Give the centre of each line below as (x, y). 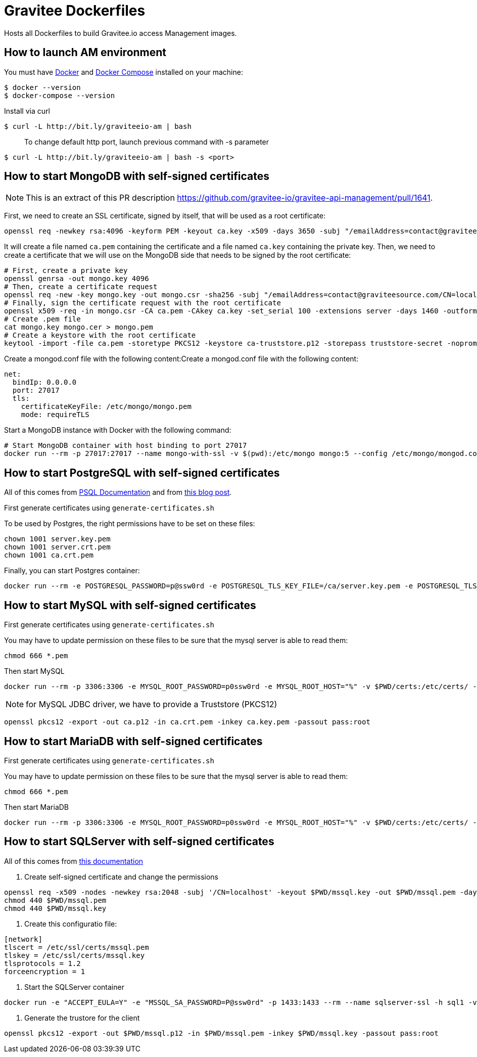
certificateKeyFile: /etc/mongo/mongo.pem (106, 407)
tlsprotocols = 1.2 (42, 963)
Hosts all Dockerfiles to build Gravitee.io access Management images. (121, 33)
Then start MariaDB (37, 807)
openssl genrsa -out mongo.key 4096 (77, 279)
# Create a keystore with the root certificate (100, 335)
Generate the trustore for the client (82, 1018)
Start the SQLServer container (74, 987)
